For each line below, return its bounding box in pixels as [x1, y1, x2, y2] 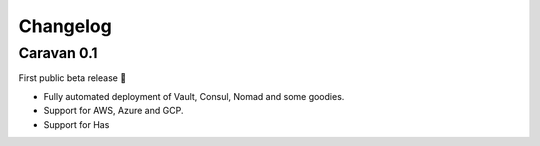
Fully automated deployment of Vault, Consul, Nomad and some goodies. [43, 90, 345, 102]
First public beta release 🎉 [18, 72, 127, 84]
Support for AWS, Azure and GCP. [43, 105, 184, 117]
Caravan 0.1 [18, 44, 98, 62]
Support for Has [43, 118, 110, 130]
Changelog [18, 15, 112, 37]
